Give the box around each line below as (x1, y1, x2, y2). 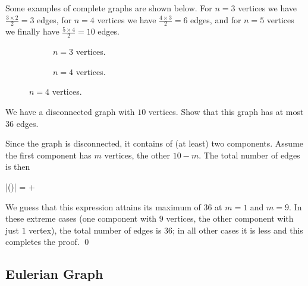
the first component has (5, 148, 92, 161)
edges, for (37, 13, 72, 26)
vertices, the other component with (166, 212, 294, 225)
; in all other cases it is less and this (172, 223, 303, 236)
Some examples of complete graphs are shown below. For (5, 2, 212, 14)
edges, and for (190, 13, 241, 26)
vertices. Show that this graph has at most (148, 105, 304, 118)
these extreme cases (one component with (5, 212, 157, 225)
